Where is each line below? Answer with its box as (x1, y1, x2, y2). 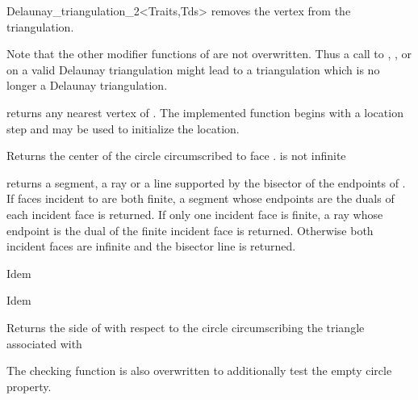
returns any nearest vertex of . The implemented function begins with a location (6, 103, 403, 120)
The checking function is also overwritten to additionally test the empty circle (6, 362, 392, 379)
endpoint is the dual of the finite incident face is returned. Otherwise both (6, 221, 374, 238)
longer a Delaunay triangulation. (6, 77, 168, 94)
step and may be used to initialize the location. (6, 120, 240, 137)
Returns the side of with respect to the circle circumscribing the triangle (6, 318, 365, 335)
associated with (6, 335, 82, 352)
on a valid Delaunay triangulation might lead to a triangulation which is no (6, 61, 380, 78)
